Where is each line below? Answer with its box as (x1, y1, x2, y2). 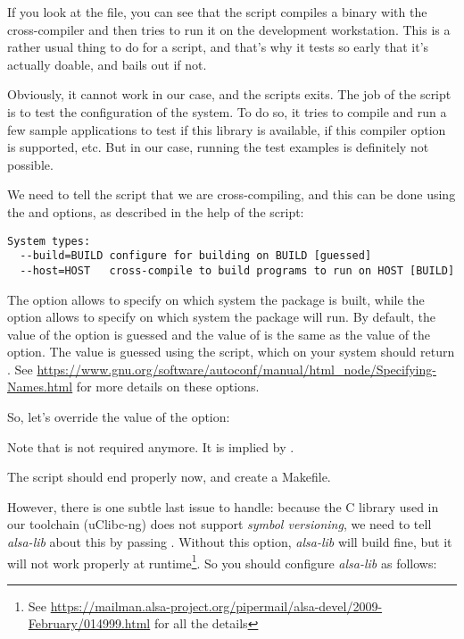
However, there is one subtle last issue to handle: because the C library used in (7, 497, 439, 516)
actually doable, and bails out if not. (7, 55, 207, 73)
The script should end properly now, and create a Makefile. (7, 467, 331, 486)
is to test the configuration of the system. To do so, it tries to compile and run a (7, 102, 447, 121)
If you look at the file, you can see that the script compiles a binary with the (7, 3, 427, 21)
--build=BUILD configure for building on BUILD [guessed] (20, 249, 372, 263)
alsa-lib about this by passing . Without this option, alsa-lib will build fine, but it (7, 533, 452, 551)
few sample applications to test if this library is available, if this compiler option (7, 120, 446, 139)
